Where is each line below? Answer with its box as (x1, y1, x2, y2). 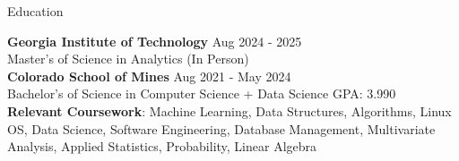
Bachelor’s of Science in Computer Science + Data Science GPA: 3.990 (7, 84, 396, 103)
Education (7, 2, 64, 20)
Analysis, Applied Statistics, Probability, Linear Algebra (7, 137, 317, 156)
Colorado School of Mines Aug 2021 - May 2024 (7, 66, 291, 85)
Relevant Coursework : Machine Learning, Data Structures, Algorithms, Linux (7, 101, 452, 120)
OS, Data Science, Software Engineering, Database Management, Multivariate (7, 119, 436, 138)
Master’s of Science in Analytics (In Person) (7, 49, 249, 68)
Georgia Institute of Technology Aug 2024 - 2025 (7, 31, 302, 50)
